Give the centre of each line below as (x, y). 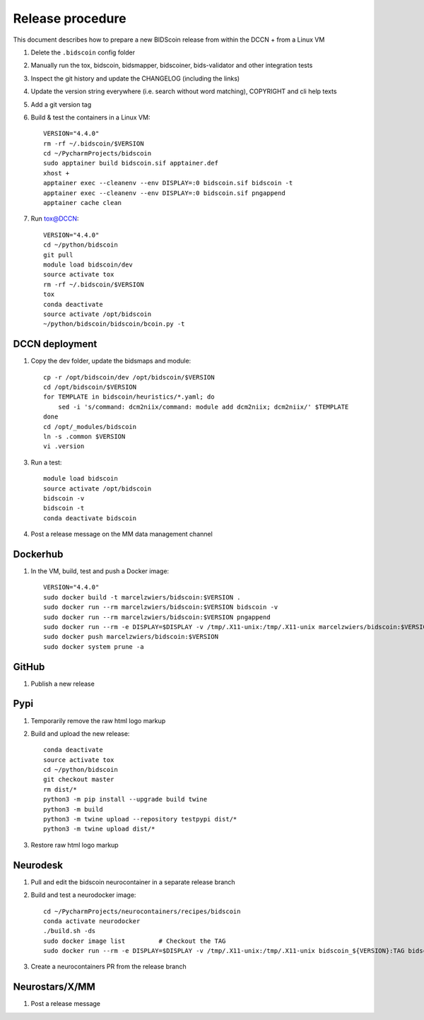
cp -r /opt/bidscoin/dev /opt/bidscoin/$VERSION (129, 377)
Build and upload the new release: (80, 733)
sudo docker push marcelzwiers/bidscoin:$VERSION (131, 637)
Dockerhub (38, 554)
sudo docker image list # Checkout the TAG (135, 941)
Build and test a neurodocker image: (83, 895)
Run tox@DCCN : (55, 218)
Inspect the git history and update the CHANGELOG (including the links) (135, 78)
